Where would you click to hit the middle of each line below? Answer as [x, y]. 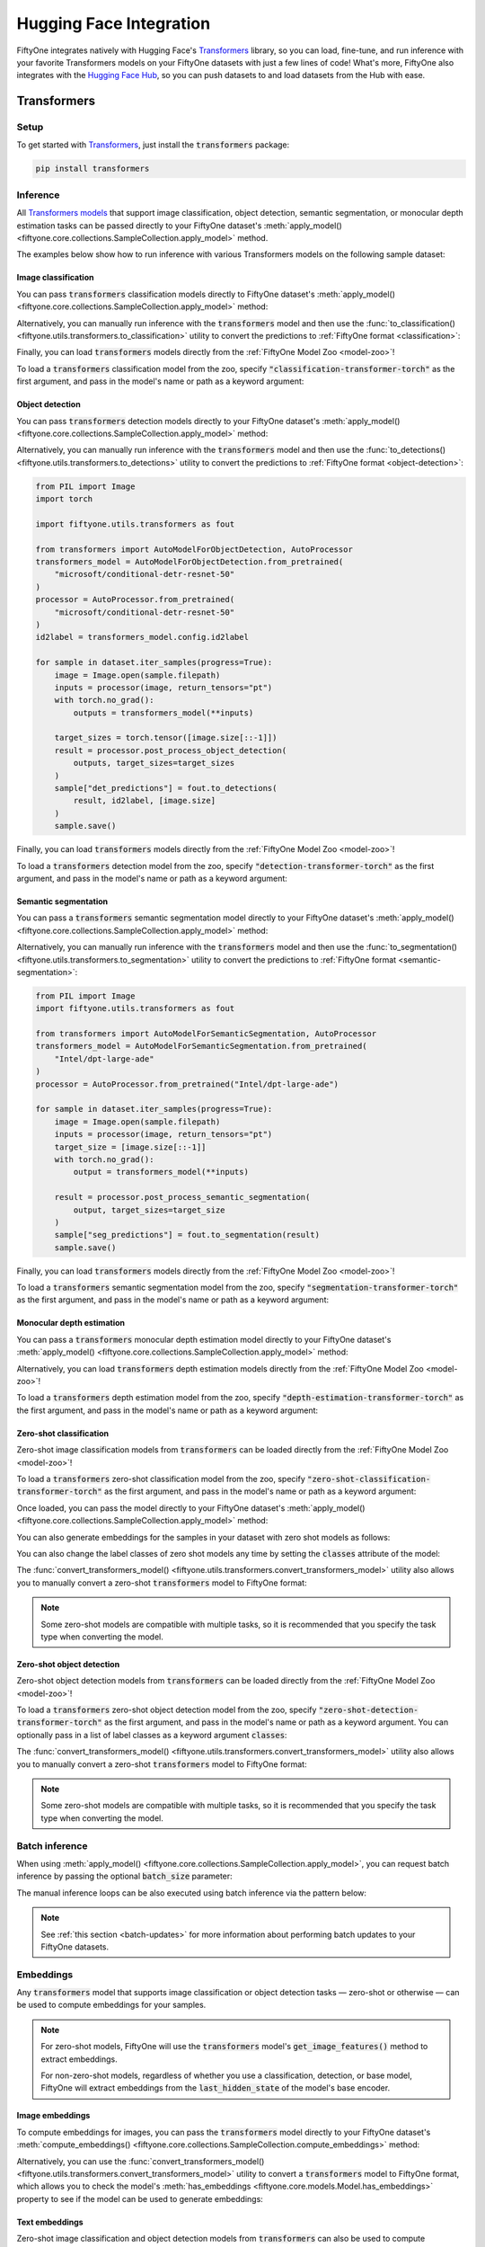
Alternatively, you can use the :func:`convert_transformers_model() [141, 2161]
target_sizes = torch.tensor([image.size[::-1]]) [166, 738]
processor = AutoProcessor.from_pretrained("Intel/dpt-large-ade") [187, 1084]
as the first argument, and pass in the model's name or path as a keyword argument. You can [276, 1722]
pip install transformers [93, 169]
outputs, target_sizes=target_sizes [154, 763]
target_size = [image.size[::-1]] [130, 1147]
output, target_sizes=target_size [149, 1210]
